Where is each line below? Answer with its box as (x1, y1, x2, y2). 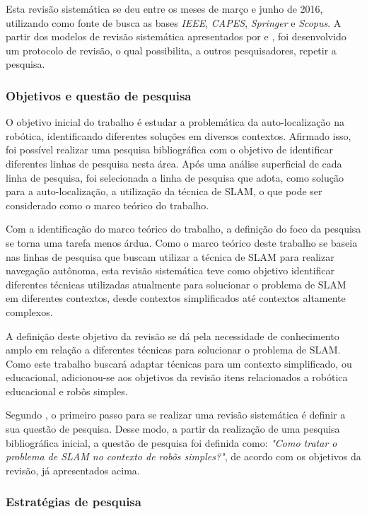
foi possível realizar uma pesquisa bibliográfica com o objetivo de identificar (6, 142, 333, 157)
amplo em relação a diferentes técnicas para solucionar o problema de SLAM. (6, 342, 341, 357)
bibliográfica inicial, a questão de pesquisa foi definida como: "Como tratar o (6, 435, 337, 450)
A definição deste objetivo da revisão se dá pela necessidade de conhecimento (6, 328, 339, 343)
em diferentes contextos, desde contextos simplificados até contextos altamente (6, 291, 346, 305)
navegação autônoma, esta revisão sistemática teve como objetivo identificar (6, 263, 335, 278)
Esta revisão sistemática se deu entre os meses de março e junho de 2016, (6, 1, 323, 16)
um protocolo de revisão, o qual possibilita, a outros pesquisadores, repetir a (6, 42, 337, 57)
